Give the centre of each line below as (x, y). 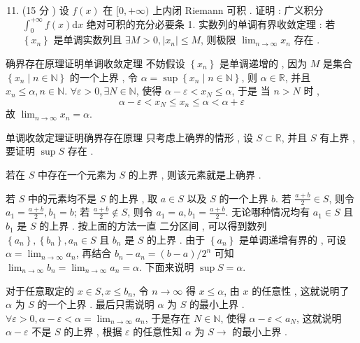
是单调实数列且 (88, 40)
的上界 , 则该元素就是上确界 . (195, 174)
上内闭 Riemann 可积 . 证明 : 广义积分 (238, 10)
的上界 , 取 (133, 198)
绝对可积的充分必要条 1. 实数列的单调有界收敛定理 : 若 (211, 23)
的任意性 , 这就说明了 (301, 290)
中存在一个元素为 (77, 174)
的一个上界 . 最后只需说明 (96, 304)
